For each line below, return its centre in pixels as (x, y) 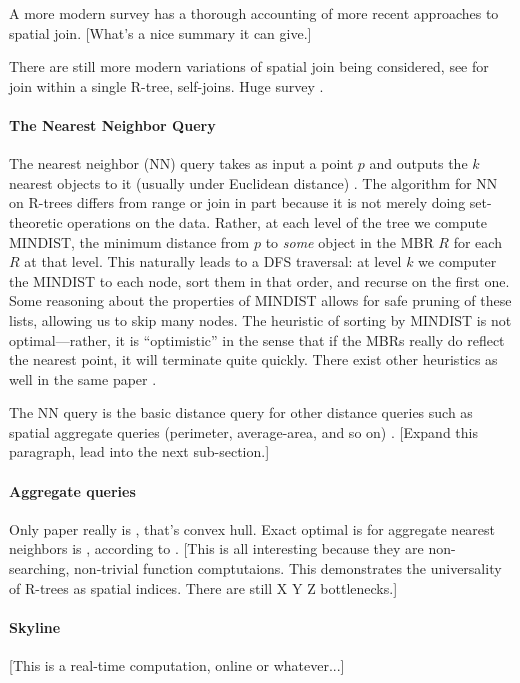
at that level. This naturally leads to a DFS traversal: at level (213, 261)
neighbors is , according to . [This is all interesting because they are (216, 548)
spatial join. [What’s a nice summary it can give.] (160, 32)
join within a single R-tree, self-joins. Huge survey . (166, 85)
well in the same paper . (83, 378)
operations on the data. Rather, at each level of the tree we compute (277, 221)
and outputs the (418, 163)
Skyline (35, 626)
